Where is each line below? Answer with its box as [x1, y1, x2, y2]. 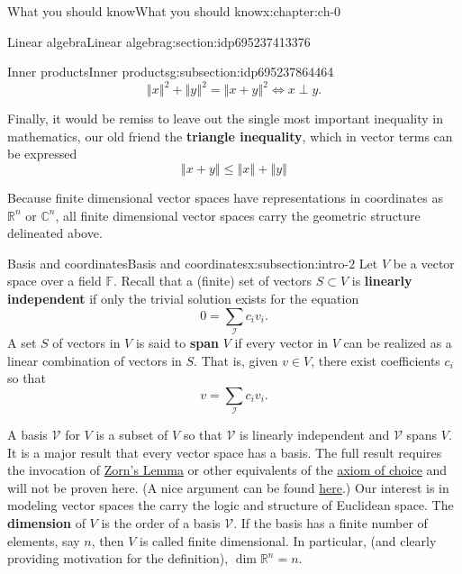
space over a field [7, 271, 102, 290]
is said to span [135, 333, 220, 351]
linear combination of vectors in [7, 351, 182, 369]
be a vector [393, 253, 455, 272]
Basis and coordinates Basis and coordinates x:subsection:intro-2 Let [7, 253, 378, 272]
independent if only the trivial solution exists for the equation [7, 289, 359, 308]
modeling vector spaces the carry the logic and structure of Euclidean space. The [7, 496, 454, 515]
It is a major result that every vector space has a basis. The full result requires [7, 442, 442, 461]
